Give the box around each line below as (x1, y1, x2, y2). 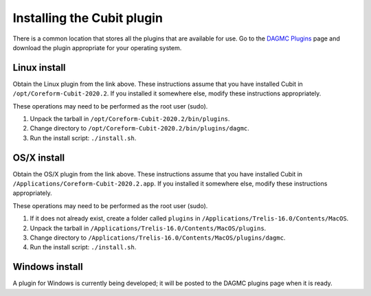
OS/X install (12, 152, 65, 163)
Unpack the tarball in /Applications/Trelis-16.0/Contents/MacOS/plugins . (30, 224, 267, 232)
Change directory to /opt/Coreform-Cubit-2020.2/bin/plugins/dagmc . (30, 124, 250, 133)
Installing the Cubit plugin (12, 10, 163, 25)
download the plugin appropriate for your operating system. (12, 43, 182, 52)
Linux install (12, 62, 66, 73)
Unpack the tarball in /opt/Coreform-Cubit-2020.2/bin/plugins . (30, 115, 230, 123)
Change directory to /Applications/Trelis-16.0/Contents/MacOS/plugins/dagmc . (30, 234, 286, 242)
